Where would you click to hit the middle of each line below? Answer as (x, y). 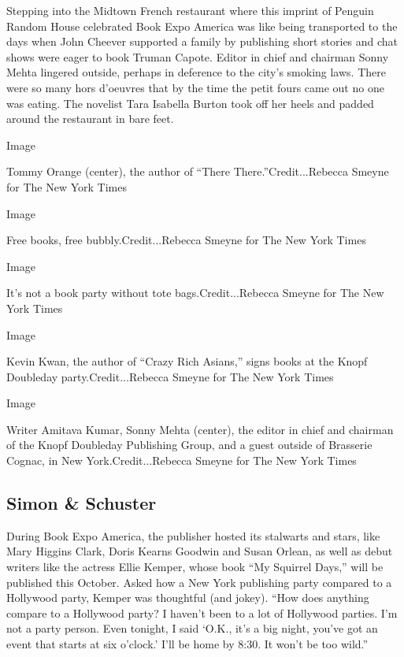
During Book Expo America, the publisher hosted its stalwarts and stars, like (193, 535)
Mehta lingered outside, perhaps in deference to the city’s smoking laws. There (196, 72)
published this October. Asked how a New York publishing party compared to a (199, 582)
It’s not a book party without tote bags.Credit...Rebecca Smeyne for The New (195, 293)
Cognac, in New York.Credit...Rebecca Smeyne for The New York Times (182, 460)
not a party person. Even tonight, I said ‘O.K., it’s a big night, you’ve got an (192, 628)
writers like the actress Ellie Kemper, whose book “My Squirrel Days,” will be (195, 567)
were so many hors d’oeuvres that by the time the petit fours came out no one (195, 87)
